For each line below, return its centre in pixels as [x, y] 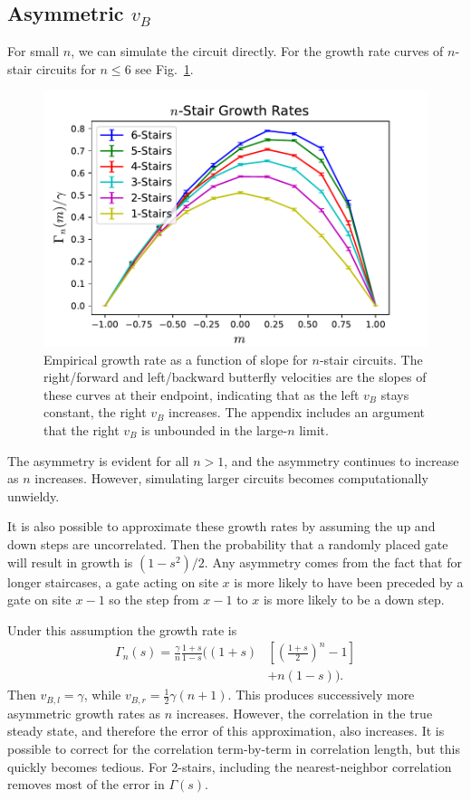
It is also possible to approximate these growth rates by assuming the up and [221, 526]
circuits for [66, 68]
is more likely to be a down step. [354, 600]
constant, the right [95, 412]
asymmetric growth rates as [84, 713]
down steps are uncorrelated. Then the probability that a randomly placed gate [228, 543]
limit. [314, 430]
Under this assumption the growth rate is [122, 629]
